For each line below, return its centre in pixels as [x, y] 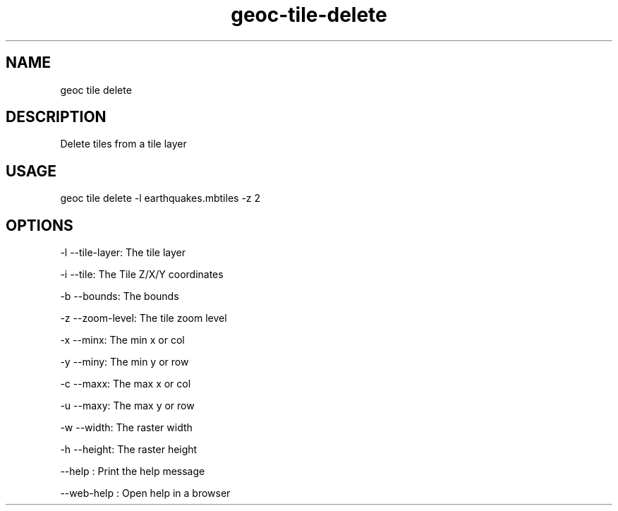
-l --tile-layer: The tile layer [123, 253]
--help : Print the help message [133, 471]
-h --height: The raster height [129, 450]
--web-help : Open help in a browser [145, 493]
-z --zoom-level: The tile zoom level [144, 318]
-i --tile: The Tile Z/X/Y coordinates [142, 275]
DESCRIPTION [56, 117]
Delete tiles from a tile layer [123, 144]
